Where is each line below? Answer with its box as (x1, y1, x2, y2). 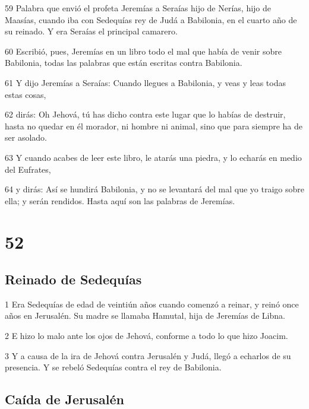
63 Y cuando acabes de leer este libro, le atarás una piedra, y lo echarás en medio (5, 151, 302, 163)
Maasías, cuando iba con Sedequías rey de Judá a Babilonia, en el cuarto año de (5, 13, 297, 26)
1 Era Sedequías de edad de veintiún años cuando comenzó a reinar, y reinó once (5, 297, 299, 310)
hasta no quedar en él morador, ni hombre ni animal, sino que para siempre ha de (5, 119, 302, 132)
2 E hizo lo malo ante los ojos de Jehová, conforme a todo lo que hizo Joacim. (5, 329, 288, 342)
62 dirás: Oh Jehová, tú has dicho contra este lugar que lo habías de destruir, (5, 108, 286, 121)
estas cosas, (5, 88, 46, 100)
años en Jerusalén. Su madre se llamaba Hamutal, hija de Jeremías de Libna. (5, 309, 285, 322)
